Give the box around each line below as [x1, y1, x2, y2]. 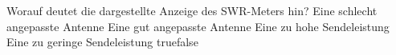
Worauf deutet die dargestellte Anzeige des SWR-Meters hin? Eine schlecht [6, 2, 378, 18]
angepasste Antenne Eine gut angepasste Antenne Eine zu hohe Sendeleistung [6, 18, 390, 34]
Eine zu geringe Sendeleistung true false [6, 33, 198, 50]
